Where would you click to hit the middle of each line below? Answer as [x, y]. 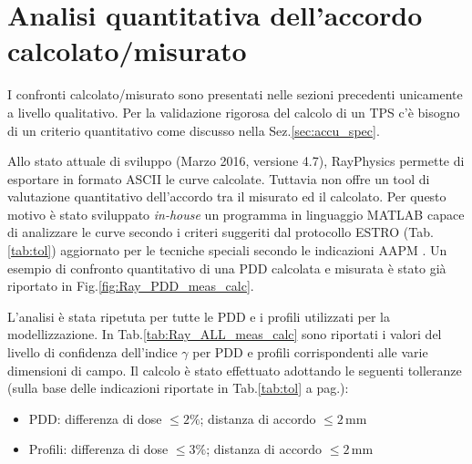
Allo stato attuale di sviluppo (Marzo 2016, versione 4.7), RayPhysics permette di [236, 161]
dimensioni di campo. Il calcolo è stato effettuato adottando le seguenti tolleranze [235, 370]
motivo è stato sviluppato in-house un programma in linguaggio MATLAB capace [236, 214]
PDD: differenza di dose [95, 418]
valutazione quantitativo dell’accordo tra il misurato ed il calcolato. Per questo [227, 196]
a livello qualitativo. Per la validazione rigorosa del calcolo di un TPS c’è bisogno [234, 112]
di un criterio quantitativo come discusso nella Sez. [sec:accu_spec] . [194, 130]
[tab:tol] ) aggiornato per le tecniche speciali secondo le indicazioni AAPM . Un [227, 250]
